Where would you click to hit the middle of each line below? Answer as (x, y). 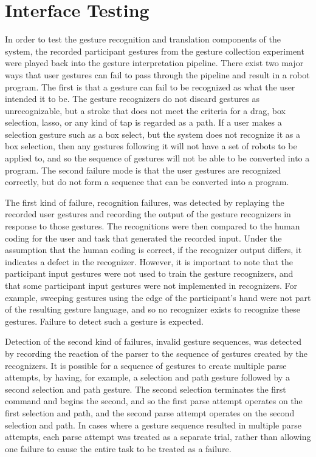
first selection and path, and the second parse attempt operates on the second (150, 412)
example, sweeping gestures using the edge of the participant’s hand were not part (158, 297)
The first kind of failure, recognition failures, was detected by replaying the (145, 202)
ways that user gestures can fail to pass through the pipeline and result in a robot (157, 74)
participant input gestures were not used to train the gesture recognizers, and (149, 273)
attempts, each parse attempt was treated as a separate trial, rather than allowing (158, 437)
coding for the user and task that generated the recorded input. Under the (143, 238)
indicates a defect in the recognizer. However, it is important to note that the (149, 261)
